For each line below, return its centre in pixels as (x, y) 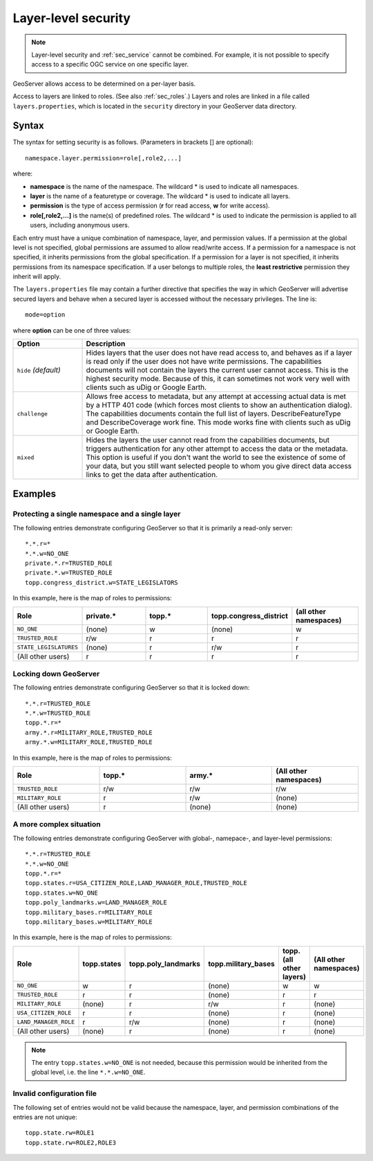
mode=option (45, 315)
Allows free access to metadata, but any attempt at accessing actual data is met (216, 396)
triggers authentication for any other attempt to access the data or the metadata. (217, 449)
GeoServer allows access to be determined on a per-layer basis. (104, 84)
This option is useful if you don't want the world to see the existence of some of (216, 458)
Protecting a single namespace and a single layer (97, 514)
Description (106, 344)
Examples (35, 494)
